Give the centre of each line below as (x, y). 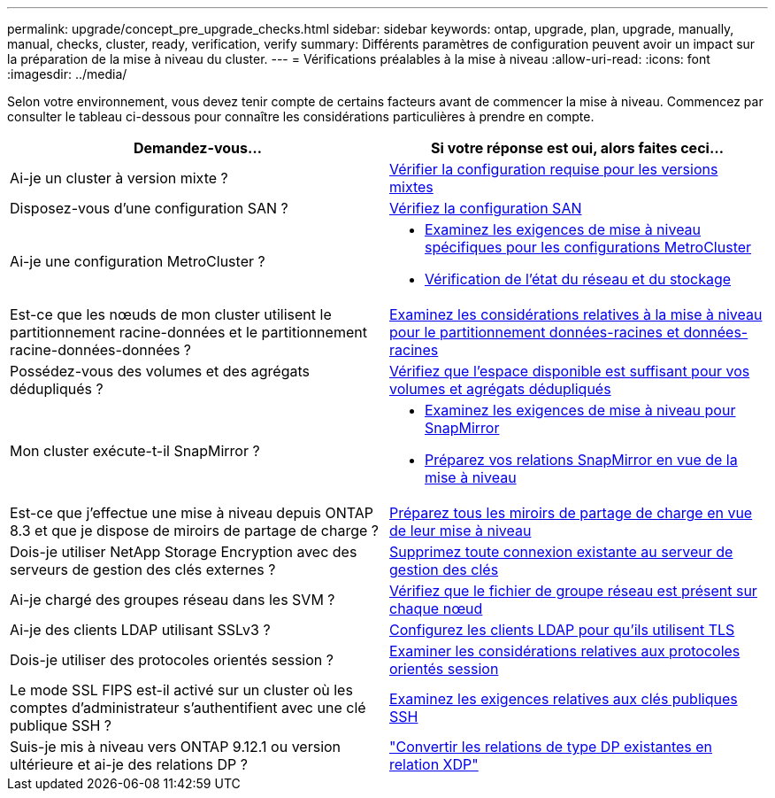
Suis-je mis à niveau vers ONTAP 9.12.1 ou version (176, 747)
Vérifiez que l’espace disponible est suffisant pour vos (570, 371)
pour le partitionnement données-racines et (534, 332)
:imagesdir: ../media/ (67, 74)
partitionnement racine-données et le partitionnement (188, 332)
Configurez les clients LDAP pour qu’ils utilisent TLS (562, 630)
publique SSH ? (61, 725)
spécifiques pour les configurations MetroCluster (588, 247)
